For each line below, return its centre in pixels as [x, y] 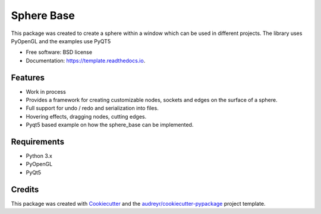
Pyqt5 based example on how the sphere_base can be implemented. [110, 125]
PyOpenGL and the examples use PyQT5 [61, 41]
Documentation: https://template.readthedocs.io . [86, 60]
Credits [25, 189]
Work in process [46, 91]
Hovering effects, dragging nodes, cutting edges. [86, 116]
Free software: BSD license [59, 52]
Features [28, 77]
